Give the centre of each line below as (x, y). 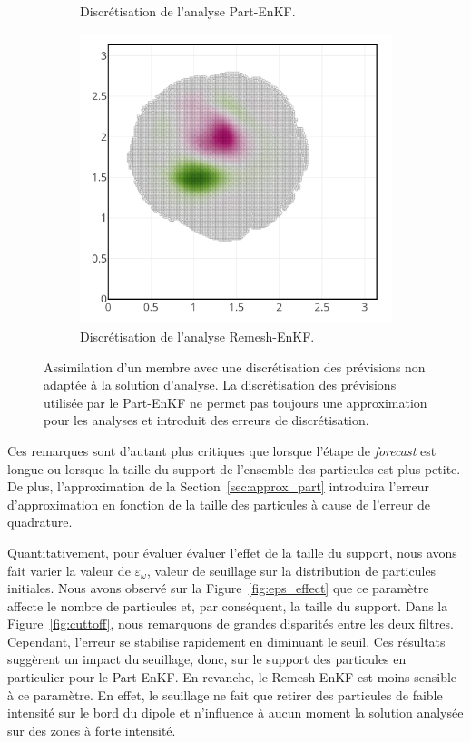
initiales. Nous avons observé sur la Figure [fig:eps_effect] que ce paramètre (218, 588)
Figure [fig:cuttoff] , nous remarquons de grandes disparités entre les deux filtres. (231, 624)
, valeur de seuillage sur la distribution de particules (291, 570)
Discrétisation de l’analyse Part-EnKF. (188, 11)
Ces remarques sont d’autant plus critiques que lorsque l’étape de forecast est (222, 450)
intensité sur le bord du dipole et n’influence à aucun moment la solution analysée (235, 713)
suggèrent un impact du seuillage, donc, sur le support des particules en (207, 659)
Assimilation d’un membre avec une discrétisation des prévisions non (235, 367)
